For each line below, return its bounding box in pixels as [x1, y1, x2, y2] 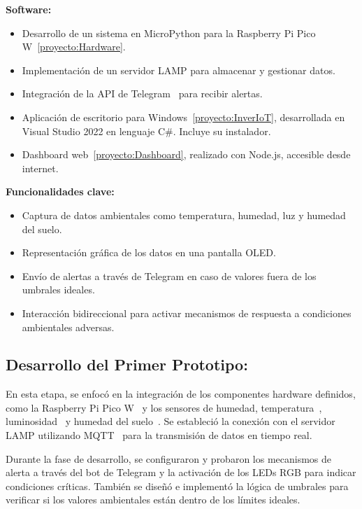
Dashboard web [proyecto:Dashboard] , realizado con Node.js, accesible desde [22, 147, 351, 162]
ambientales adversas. [22, 319, 115, 334]
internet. [22, 160, 59, 175]
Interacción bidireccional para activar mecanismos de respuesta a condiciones [22, 305, 352, 320]
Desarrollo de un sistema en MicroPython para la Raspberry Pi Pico [22, 25, 316, 40]
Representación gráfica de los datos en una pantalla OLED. [22, 245, 276, 260]
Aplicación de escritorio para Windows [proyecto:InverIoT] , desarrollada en [22, 109, 345, 124]
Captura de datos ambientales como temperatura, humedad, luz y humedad [22, 207, 346, 222]
